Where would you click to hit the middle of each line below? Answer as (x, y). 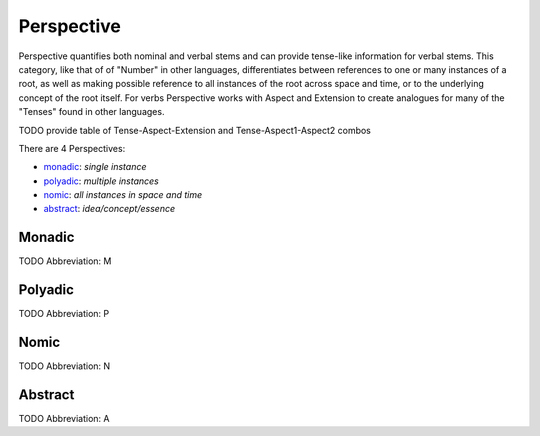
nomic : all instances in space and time (123, 195)
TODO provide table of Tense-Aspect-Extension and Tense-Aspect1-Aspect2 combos (195, 130)
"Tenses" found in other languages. (91, 112)
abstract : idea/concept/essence (109, 209)
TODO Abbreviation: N (64, 366)
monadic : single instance (95, 167)
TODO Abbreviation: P (64, 314)
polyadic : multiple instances (101, 181)
